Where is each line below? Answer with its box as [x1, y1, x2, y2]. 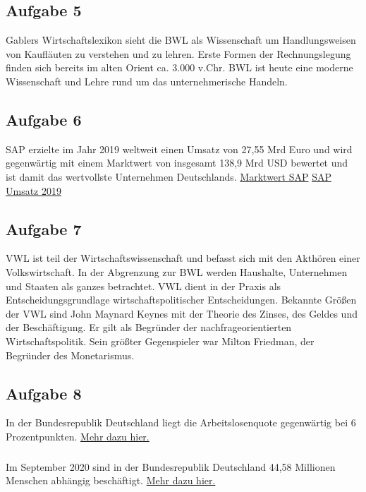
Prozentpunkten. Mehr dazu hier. [6, 428, 150, 443]
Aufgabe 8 [6, 382, 82, 404]
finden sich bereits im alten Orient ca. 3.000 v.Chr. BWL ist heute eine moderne [6, 60, 353, 75]
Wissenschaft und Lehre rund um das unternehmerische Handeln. [6, 73, 288, 88]
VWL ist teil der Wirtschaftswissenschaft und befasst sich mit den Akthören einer [6, 251, 360, 265]
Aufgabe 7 [6, 217, 82, 239]
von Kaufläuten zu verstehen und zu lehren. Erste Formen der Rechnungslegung [6, 46, 351, 61]
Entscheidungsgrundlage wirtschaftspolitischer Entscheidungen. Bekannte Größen [6, 292, 357, 307]
